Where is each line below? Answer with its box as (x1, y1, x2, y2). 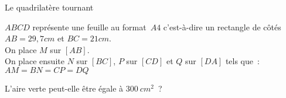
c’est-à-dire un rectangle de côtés (163, 20, 281, 33)
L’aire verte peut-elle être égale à (5, 82, 124, 94)
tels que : (225, 55, 260, 67)
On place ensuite (5, 55, 64, 67)
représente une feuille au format (32, 20, 147, 33)
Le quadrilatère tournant (5, 1, 94, 13)
